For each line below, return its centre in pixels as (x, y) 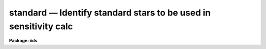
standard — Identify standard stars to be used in (110, 13)
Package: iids (23, 41)
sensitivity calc (41, 26)
